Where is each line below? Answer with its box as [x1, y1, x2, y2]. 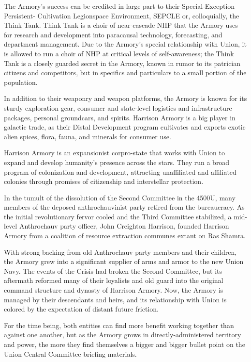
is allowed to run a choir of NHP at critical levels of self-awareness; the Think [4, 48, 234, 58]
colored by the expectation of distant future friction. [4, 304, 159, 314]
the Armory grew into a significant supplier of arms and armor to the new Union [4, 256, 244, 266]
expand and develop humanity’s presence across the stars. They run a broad [4, 157, 230, 167]
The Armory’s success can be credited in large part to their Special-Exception [4, 1, 235, 11]
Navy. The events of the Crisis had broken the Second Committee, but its [4, 265, 222, 276]
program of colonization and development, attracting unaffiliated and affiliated [4, 166, 236, 177]
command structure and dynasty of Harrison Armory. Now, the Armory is [4, 285, 223, 295]
